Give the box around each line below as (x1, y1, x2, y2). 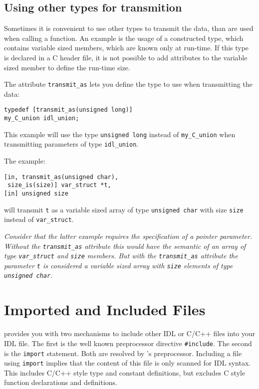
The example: (4, 156, 45, 166)
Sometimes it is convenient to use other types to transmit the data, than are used (4, 23, 254, 33)
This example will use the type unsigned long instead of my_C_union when (4, 129, 236, 139)
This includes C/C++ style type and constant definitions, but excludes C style (4, 367, 246, 378)
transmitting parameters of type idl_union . (4, 139, 139, 149)
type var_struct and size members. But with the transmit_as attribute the (4, 250, 238, 261)
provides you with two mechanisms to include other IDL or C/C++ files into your (4, 328, 256, 339)
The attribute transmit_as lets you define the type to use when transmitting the (4, 79, 253, 89)
